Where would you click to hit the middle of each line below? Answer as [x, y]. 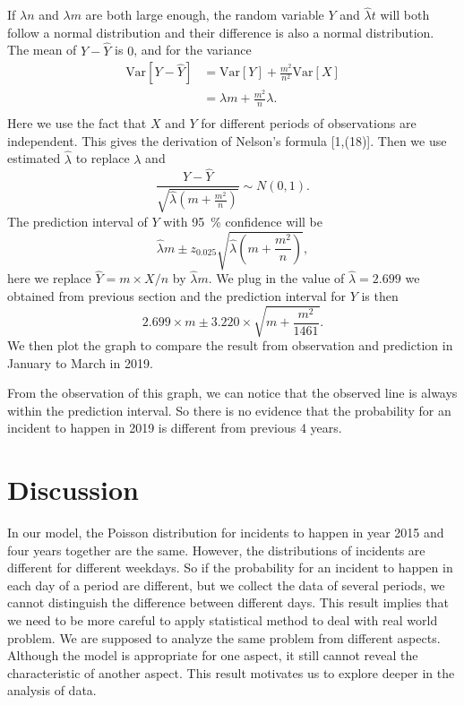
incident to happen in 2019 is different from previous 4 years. [175, 428]
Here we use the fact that [77, 123]
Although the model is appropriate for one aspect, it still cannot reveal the [213, 655]
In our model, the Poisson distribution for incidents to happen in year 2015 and [226, 533]
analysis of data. [52, 690]
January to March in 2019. [80, 362]
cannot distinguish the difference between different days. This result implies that [228, 602]
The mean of [42, 50]
